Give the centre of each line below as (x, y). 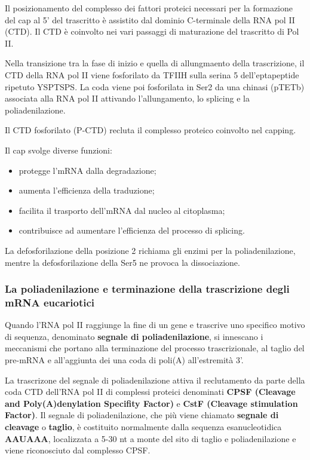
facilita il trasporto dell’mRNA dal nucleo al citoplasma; (122, 210)
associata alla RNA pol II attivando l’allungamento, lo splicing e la (127, 98)
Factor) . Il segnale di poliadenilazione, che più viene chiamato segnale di (142, 415)
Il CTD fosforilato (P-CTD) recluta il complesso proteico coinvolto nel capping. (151, 130)
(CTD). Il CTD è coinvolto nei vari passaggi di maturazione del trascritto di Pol (152, 31)
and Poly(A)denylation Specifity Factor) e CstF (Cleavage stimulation (151, 403)
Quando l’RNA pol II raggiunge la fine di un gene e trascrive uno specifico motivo (155, 325)
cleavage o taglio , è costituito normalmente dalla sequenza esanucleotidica (143, 426)
